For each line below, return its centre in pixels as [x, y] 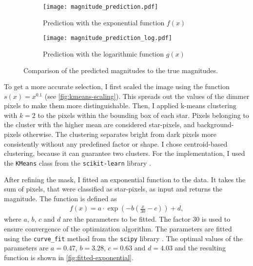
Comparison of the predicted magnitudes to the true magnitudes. [121, 70]
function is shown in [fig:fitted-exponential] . [69, 257]
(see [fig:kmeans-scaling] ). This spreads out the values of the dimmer [147, 96]
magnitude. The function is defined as [60, 198]
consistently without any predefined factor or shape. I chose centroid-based [116, 143]
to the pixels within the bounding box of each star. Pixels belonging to [143, 115]
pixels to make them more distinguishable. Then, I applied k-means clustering [120, 105]
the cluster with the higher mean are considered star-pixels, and [99, 124]
